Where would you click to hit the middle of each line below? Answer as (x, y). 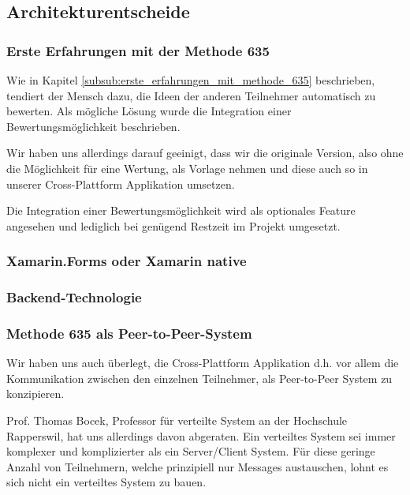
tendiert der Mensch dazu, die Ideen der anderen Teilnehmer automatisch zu (191, 95)
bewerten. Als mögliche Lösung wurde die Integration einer (149, 111)
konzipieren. (35, 394)
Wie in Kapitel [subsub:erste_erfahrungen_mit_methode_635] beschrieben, (191, 80)
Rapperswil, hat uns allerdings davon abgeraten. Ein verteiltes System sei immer (201, 435)
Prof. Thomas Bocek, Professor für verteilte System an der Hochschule (177, 420)
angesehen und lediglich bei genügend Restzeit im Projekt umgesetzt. (173, 225)
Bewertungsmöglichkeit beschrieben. (93, 126)
